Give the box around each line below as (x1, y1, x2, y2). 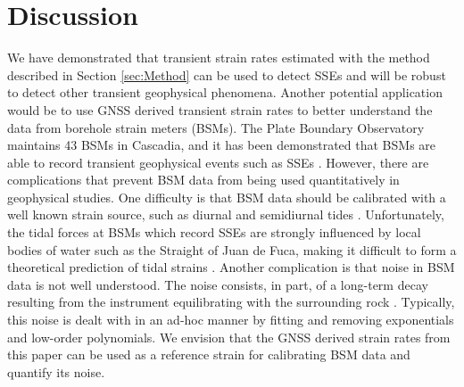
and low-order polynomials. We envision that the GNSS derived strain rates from (7, 327, 451, 346)
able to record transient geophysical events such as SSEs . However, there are (7, 152, 429, 171)
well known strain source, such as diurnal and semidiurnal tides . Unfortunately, (7, 205, 444, 224)
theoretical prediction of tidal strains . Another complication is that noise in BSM (7, 258, 455, 276)
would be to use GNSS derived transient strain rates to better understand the (7, 100, 433, 119)
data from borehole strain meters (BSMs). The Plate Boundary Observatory (7, 118, 425, 136)
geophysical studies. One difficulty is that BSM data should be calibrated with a (7, 187, 446, 206)
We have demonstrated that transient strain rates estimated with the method (7, 48, 430, 67)
